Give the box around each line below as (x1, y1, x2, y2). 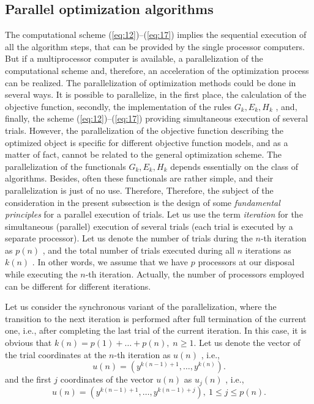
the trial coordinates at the (5, 348, 107, 361)
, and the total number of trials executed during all (42, 243, 235, 256)
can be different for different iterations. (5, 279, 151, 292)
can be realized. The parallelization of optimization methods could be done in (5, 76, 296, 89)
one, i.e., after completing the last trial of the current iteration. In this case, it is (5, 324, 307, 337)
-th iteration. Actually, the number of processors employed (85, 268, 305, 281)
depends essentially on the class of (170, 160, 298, 172)
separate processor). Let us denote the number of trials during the (5, 232, 253, 244)
